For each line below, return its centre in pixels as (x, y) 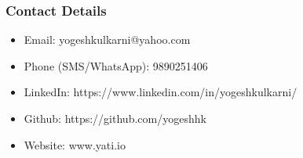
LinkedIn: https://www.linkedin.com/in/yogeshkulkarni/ (161, 92)
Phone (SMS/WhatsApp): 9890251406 (116, 65)
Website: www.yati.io (75, 144)
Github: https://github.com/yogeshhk (115, 118)
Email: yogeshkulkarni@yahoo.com (107, 39)
